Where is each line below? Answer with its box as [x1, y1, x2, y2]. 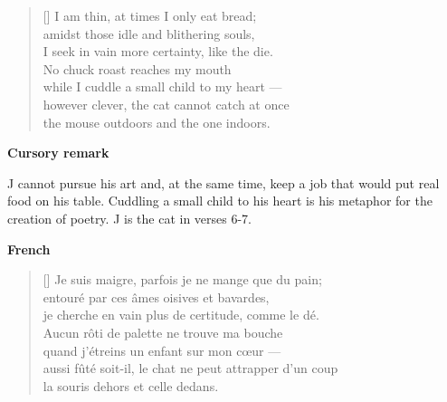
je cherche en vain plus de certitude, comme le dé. [43, 305, 319, 324]
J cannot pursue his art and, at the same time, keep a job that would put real [7, 173, 440, 192]
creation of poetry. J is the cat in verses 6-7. [7, 208, 252, 227]
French [7, 239, 51, 258]
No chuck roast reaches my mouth [43, 59, 232, 78]
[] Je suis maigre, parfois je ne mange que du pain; [43, 270, 322, 289]
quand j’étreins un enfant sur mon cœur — [43, 340, 281, 359]
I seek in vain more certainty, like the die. [43, 42, 273, 61]
